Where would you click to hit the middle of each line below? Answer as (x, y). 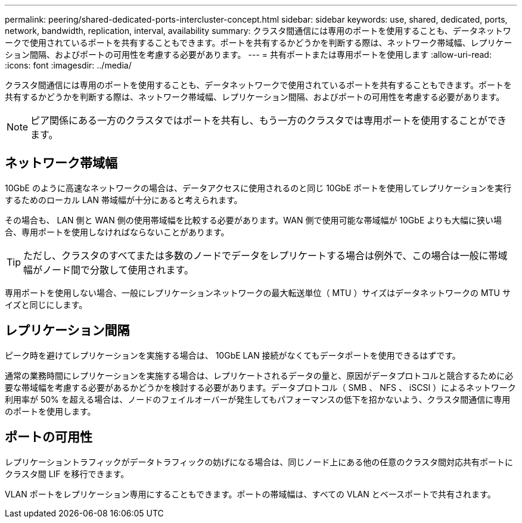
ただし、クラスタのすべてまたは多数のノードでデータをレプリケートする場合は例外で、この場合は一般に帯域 (265, 255)
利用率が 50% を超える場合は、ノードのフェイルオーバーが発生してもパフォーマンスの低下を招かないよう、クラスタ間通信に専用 (258, 399)
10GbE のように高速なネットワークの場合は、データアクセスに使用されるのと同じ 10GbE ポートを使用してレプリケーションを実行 (258, 188)
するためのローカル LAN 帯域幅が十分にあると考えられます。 (124, 200)
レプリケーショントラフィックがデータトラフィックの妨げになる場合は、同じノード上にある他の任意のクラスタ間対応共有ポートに (259, 462)
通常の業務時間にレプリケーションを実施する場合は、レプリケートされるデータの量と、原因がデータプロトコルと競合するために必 (259, 375)
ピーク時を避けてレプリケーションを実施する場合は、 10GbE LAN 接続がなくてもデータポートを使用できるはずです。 (233, 355)
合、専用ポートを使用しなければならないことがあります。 (117, 232)
